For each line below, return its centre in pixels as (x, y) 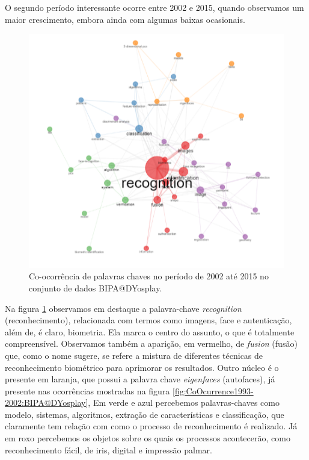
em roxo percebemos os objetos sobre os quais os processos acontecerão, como (148, 438)
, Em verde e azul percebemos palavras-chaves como (184, 402)
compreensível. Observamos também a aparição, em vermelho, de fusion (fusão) (151, 343)
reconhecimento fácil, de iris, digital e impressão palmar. (109, 449)
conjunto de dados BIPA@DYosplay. (96, 287)
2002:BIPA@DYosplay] (47, 402)
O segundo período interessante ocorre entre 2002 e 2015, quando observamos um (154, 7)
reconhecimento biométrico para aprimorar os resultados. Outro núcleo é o (142, 367)
